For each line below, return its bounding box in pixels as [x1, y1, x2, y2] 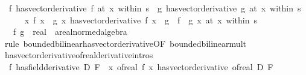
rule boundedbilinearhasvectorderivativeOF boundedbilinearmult [4, 37, 246, 49]
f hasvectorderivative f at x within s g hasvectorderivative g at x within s [8, 2, 301, 14]
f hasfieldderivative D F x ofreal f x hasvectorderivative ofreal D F [8, 60, 273, 73]
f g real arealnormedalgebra [13, 25, 127, 38]
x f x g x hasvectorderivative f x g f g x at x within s [24, 13, 257, 26]
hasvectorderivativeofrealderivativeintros [4, 49, 153, 61]
